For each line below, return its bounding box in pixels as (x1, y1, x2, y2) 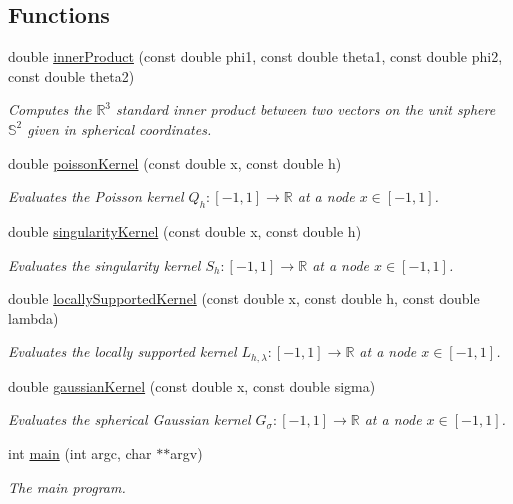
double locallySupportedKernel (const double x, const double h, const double (8, 288, 480, 309)
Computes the (8, 99, 92, 120)
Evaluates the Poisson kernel (8, 186, 184, 207)
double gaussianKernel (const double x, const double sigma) (8, 375, 376, 396)
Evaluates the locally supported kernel (8, 341, 237, 362)
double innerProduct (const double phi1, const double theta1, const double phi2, (8, 46, 503, 67)
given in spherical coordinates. (27, 118, 212, 139)
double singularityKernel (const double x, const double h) (8, 220, 362, 241)
